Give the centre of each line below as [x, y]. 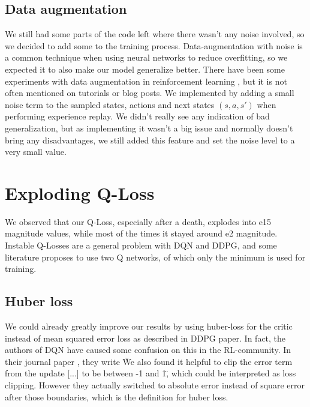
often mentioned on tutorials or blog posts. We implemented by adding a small [150, 93]
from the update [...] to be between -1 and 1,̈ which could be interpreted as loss [151, 373]
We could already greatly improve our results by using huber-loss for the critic [149, 326]
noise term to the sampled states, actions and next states [110, 104]
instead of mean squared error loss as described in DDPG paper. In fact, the [145, 338]
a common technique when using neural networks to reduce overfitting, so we [146, 57]
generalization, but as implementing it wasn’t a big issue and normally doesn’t [149, 128]
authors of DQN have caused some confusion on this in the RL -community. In [148, 350]
